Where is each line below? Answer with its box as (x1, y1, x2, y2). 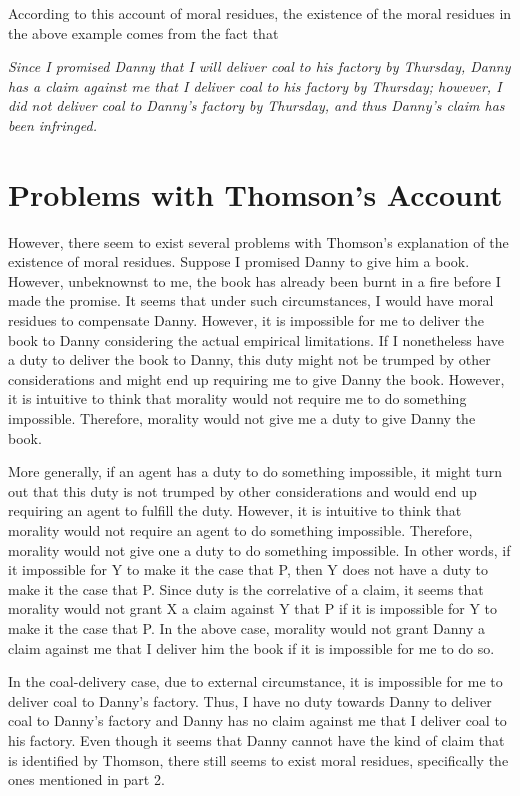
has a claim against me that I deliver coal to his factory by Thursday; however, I (8, 75, 502, 96)
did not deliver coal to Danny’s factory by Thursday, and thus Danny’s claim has (8, 95, 505, 116)
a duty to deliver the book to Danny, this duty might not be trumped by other (8, 349, 491, 370)
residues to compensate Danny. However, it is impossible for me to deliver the (8, 310, 484, 331)
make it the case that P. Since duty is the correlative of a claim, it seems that (8, 578, 484, 599)
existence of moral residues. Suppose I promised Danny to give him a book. (8, 251, 470, 272)
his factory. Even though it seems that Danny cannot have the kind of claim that (8, 729, 505, 750)
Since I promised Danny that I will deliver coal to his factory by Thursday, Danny (8, 56, 511, 77)
